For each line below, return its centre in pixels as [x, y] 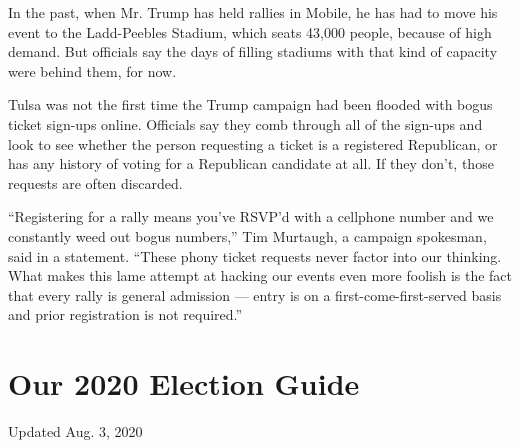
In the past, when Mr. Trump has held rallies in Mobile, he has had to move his [253, 12]
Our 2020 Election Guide [184, 383]
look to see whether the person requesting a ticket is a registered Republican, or [253, 143]
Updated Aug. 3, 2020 [75, 431]
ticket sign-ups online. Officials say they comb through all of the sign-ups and [245, 123]
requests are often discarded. [95, 182]
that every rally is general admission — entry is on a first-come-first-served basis [255, 294]
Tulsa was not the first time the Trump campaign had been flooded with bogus [250, 104]
